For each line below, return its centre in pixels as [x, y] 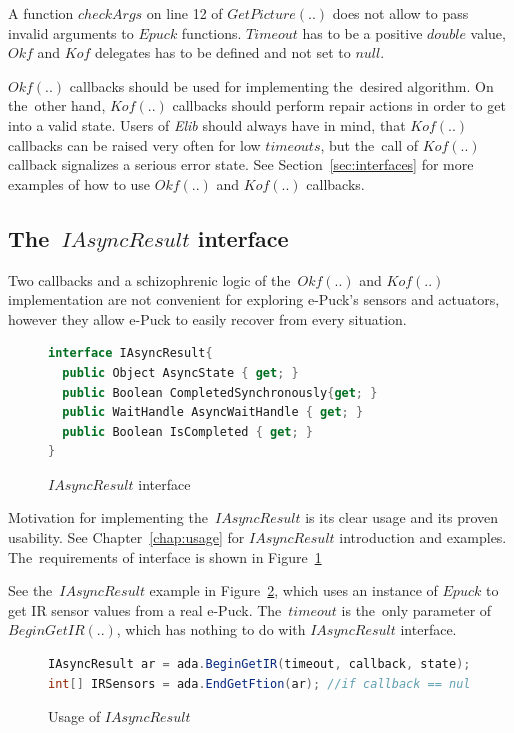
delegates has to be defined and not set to [222, 52]
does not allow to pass [400, 13]
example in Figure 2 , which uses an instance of [293, 590]
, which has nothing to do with [211, 629]
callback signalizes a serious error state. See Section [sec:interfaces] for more [241, 164]
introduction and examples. [423, 537]
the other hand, [57, 105]
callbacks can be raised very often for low [134, 144]
